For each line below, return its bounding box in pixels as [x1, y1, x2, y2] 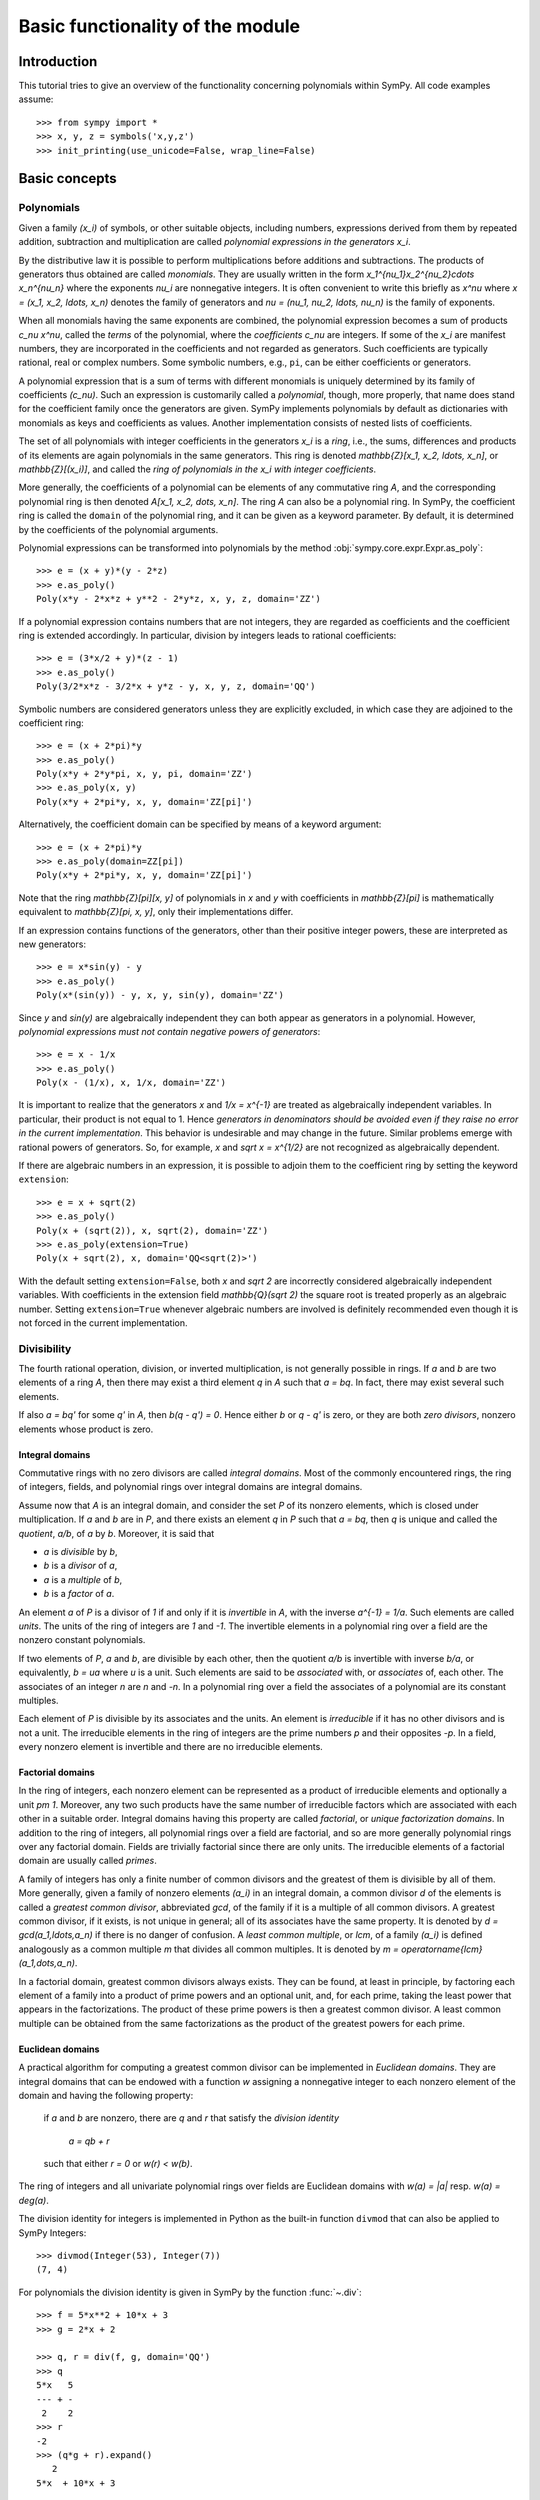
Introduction [18, 53, 98, 70]
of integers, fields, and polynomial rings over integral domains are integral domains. [18, 1481, 363, 1493]
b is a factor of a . [43, 1588, 115, 1600]
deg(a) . [18, 2194, 49, 2206]
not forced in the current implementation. [18, 1316, 189, 1329]
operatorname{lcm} [401, 1943, 483, 1955]
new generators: [18, 938, 87, 950]
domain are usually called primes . [18, 1855, 157, 1867]
